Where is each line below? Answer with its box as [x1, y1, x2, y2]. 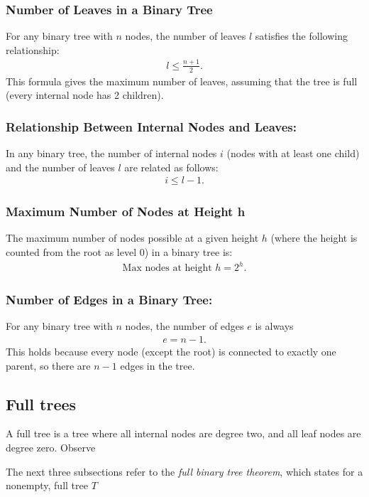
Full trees [6, 392, 77, 415]
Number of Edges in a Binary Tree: [6, 291, 213, 309]
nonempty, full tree [6, 478, 88, 493]
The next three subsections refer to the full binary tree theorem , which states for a [6, 464, 363, 479]
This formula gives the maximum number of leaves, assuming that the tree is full [6, 73, 358, 88]
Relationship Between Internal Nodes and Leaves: [6, 117, 297, 135]
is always [255, 319, 294, 333]
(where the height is [270, 230, 358, 245]
